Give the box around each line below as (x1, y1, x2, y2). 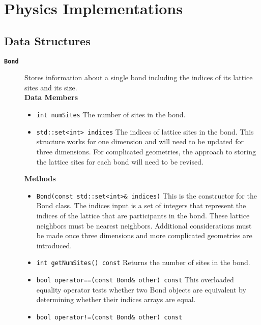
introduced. (36, 240, 72, 250)
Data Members (24, 92, 78, 103)
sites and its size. (24, 82, 77, 92)
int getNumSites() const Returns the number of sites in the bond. (36, 257, 250, 268)
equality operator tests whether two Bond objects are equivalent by (36, 284, 246, 295)
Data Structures (4, 32, 91, 48)
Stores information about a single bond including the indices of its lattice (24, 72, 253, 83)
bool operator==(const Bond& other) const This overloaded (36, 274, 234, 284)
